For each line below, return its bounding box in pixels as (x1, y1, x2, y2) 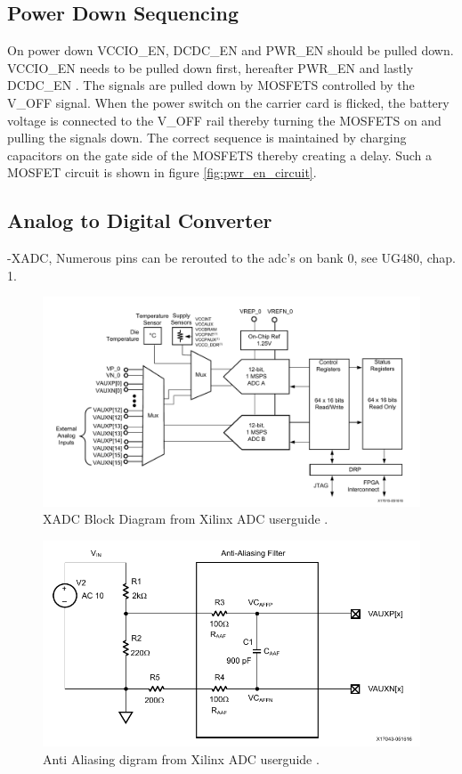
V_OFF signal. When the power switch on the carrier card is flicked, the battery (7, 93, 450, 111)
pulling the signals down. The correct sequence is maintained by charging (7, 128, 407, 147)
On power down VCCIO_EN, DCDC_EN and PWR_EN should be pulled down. (7, 41, 454, 60)
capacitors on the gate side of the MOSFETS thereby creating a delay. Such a (7, 145, 433, 164)
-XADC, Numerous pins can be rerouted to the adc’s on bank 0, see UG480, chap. (7, 248, 456, 267)
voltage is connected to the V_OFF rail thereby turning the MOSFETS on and (7, 110, 442, 129)
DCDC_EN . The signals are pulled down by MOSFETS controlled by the (7, 76, 415, 94)
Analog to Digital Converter (7, 207, 272, 234)
